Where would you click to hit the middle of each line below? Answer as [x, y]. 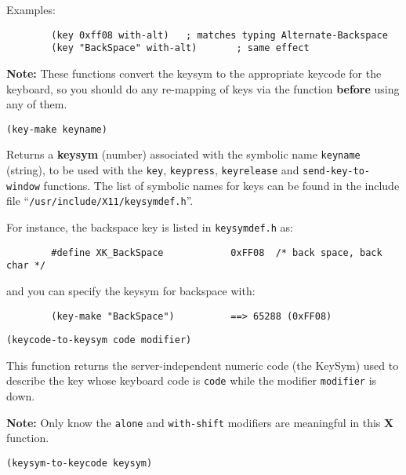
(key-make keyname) [57, 129]
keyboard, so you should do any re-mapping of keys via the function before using [203, 88]
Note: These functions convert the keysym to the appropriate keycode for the [194, 73]
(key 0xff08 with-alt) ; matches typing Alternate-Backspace [219, 35]
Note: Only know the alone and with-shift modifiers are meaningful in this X [200, 422]
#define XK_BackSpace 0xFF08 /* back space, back [217, 252]
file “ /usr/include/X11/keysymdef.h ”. [100, 201]
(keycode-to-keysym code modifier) [99, 340]
